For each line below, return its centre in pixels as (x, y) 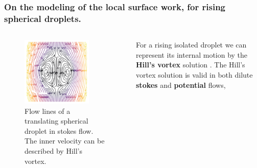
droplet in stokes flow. (59, 130)
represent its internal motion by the (192, 54)
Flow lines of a (48, 111)
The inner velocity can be (65, 141)
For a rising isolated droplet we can (191, 45)
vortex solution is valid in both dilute (194, 74)
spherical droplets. (43, 18)
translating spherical (56, 121)
